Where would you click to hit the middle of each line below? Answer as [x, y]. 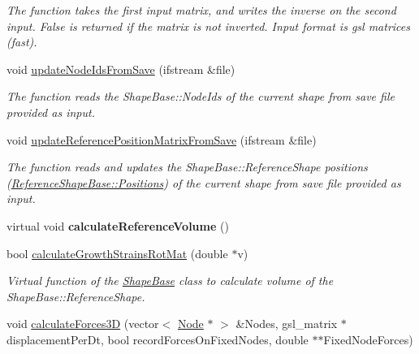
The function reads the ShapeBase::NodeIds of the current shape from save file [201, 96]
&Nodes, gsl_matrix [287, 324]
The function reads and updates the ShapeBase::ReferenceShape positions [187, 167]
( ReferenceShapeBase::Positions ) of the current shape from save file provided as [204, 182]
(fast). [22, 42]
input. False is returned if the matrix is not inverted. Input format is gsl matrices [208, 26]
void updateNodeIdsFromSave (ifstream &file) [121, 69]
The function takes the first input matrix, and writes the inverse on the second [201, 10]
